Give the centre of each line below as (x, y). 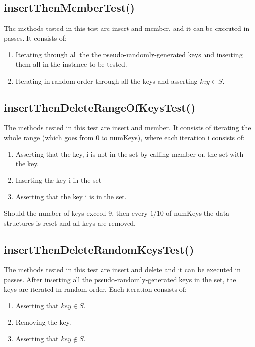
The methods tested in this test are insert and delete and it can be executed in (123, 270)
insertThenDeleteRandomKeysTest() (99, 249)
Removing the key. (43, 322)
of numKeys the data (198, 213)
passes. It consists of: (35, 38)
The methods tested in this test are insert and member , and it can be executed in (127, 28)
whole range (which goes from (49, 137)
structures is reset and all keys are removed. (70, 222)
